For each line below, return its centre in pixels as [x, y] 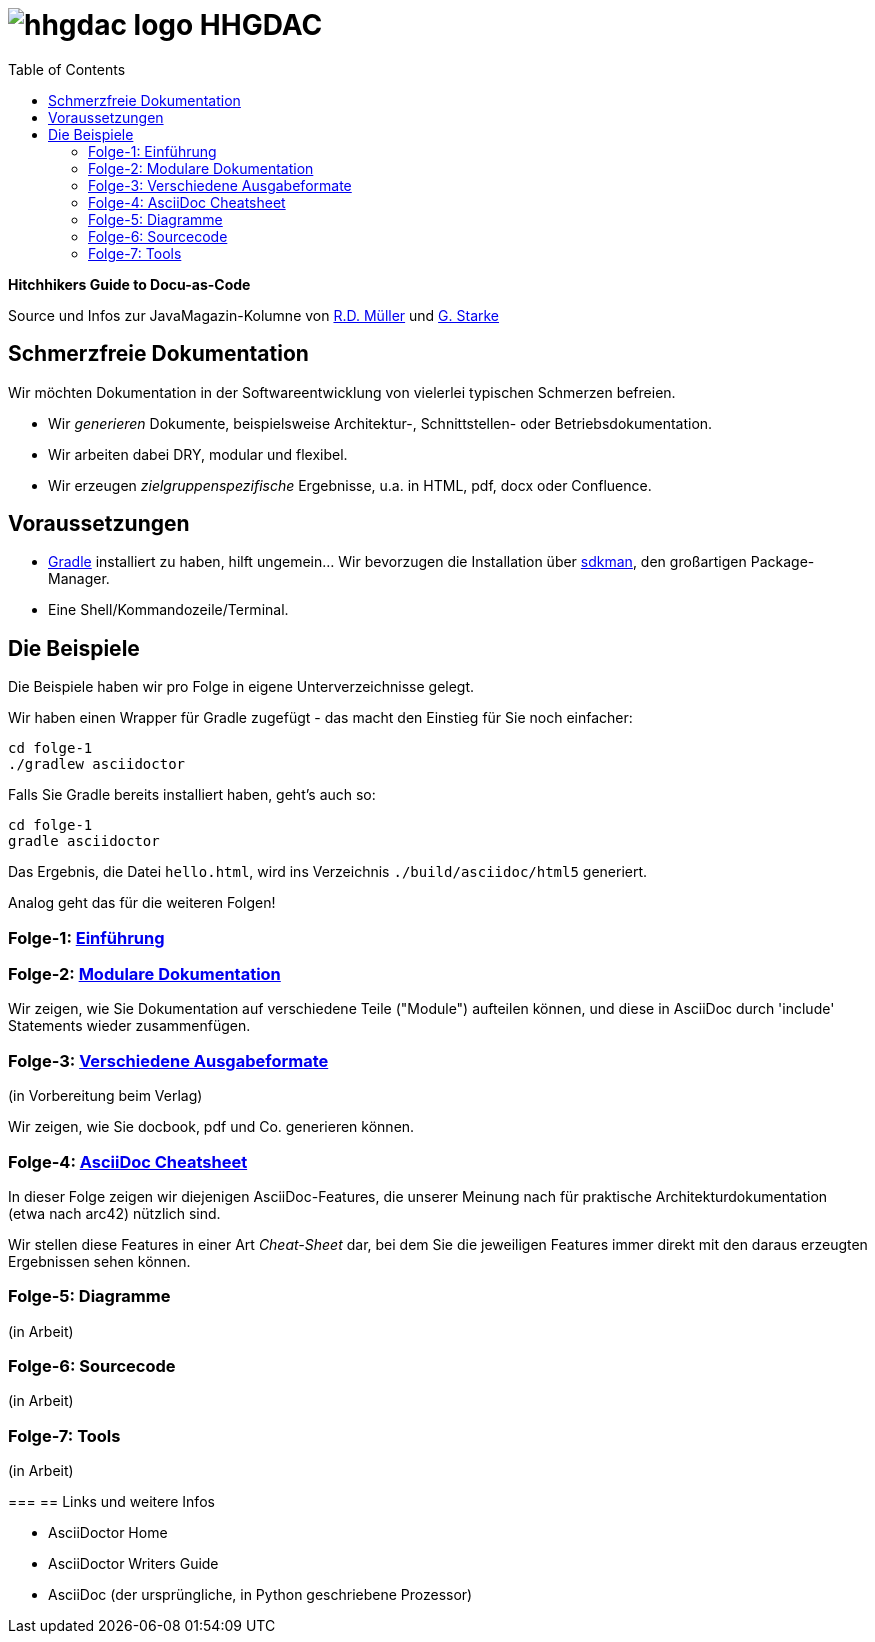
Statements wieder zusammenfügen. [129, 1026]
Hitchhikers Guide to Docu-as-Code [129, 284]
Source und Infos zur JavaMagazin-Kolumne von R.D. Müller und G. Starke [254, 315]
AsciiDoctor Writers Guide [133, 1564]
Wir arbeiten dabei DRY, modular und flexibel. [198, 454]
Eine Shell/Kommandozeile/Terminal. [168, 610]
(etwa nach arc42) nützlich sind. [114, 1213]
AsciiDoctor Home [108, 1533]
